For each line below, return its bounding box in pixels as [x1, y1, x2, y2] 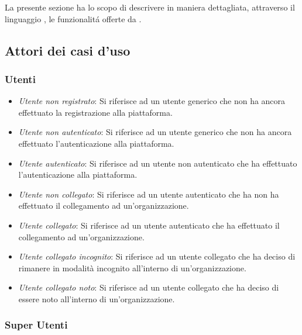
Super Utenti [5, 317, 68, 332]
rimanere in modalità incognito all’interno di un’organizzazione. [18, 261, 246, 274]
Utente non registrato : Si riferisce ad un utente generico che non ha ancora [18, 95, 286, 107]
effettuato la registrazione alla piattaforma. [18, 106, 173, 118]
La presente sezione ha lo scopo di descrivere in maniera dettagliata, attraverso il [5, 1, 295, 13]
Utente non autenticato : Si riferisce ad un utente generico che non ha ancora [18, 126, 292, 138]
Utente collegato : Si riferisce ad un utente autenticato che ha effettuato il [18, 219, 280, 231]
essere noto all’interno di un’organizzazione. [18, 292, 175, 305]
